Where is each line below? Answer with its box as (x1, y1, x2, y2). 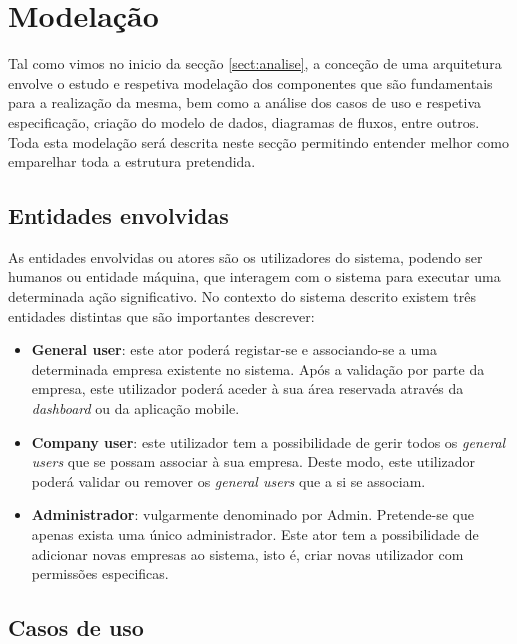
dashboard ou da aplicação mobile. (31, 398, 240, 419)
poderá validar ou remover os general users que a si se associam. (31, 470, 426, 491)
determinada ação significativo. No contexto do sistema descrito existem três (8, 286, 476, 307)
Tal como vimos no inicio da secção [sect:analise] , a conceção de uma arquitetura (8, 53, 502, 74)
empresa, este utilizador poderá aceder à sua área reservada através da (31, 378, 464, 399)
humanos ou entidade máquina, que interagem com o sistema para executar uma (8, 266, 501, 287)
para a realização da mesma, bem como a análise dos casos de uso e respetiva (8, 92, 482, 113)
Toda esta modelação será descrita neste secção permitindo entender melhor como (8, 131, 510, 152)
